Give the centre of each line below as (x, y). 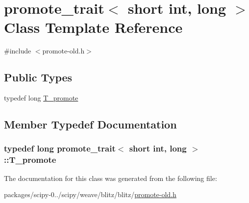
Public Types (38, 77)
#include (18, 51)
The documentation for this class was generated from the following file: (111, 178)
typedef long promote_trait (60, 148)
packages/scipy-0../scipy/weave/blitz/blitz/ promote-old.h (90, 194)
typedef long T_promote (41, 98)
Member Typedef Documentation (90, 124)
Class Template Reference (93, 27)
